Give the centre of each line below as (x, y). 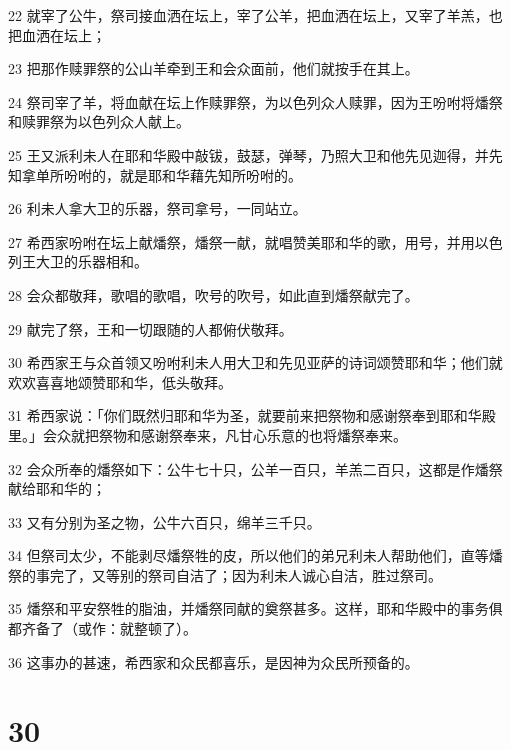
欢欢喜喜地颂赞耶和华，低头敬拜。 (120, 381)
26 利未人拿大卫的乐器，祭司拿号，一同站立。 (157, 208)
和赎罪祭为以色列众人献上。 (99, 121)
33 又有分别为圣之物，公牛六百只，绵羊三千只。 (164, 521)
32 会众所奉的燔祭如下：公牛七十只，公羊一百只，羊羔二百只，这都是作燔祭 (255, 468)
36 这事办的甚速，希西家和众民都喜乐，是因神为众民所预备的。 (213, 661)
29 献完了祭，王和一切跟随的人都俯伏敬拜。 (150, 328)
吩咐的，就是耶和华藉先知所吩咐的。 (182, 174)
